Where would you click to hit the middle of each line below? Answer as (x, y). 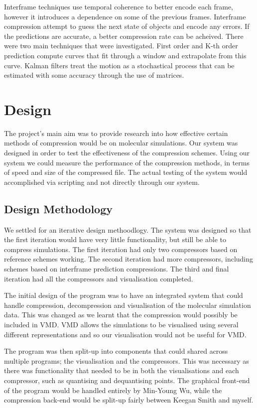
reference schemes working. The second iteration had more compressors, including (129, 259)
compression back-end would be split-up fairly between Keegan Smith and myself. (129, 400)
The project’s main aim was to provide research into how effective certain (116, 133)
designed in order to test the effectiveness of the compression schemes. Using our (127, 153)
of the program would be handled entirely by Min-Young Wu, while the (113, 390)
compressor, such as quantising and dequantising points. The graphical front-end (127, 380)
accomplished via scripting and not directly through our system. (102, 182)
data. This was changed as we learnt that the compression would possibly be (121, 315)
